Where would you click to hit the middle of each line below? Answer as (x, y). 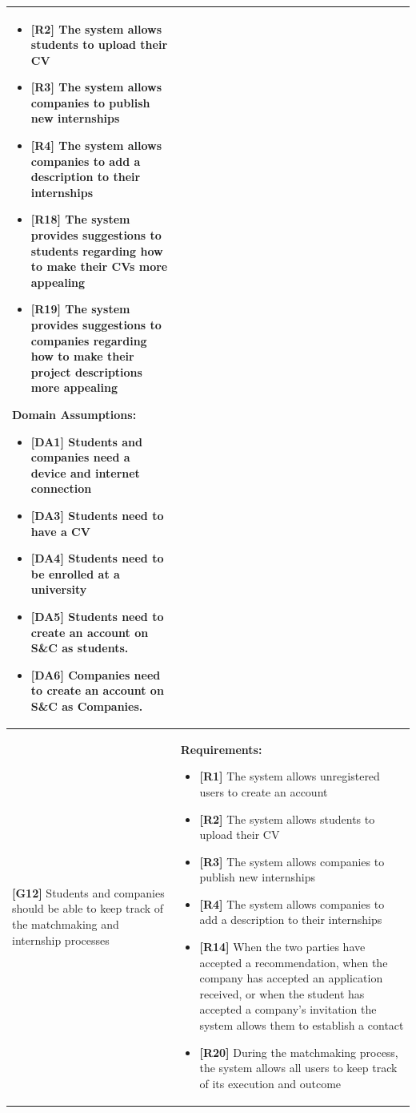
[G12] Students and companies (88, 892)
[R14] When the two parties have (282, 947)
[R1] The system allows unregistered (290, 776)
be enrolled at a (75, 573)
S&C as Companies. (87, 706)
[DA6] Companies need (96, 674)
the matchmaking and (66, 924)
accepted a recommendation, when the (294, 962)
